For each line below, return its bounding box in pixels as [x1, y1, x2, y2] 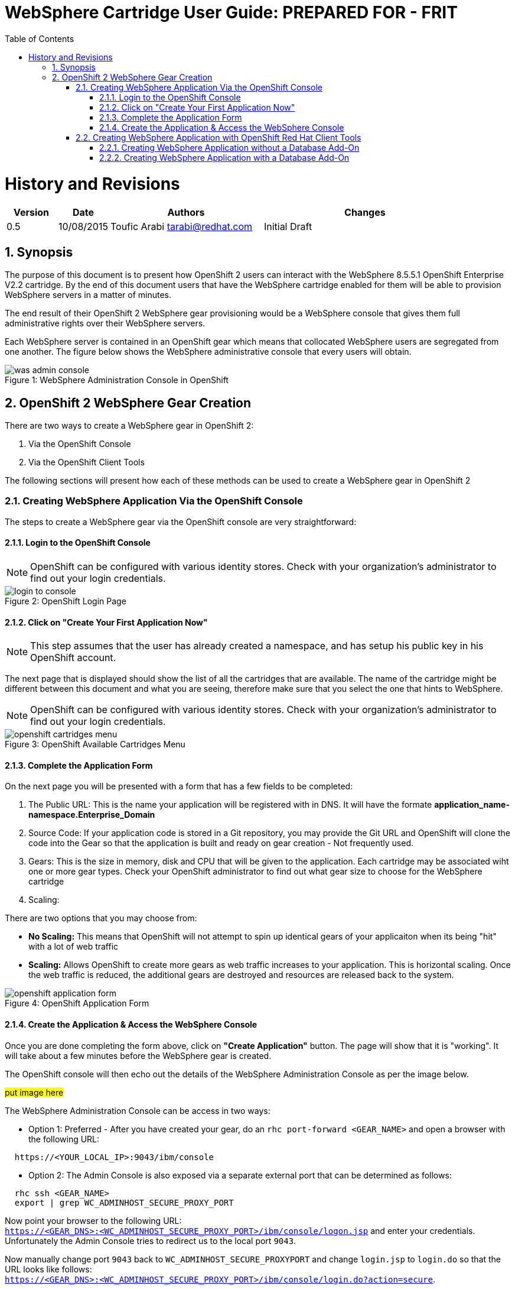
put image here [5, 1087, 64, 1097]
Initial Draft [263, 221, 312, 233]
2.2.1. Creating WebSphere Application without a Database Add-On [99, 142, 360, 153]
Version [13, 206, 50, 219]
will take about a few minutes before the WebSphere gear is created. [5, 1050, 272, 1061]
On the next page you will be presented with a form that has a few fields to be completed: [5, 781, 353, 792]
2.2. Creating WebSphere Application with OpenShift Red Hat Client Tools [76, 132, 361, 142]
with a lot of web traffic [28, 941, 119, 952]
